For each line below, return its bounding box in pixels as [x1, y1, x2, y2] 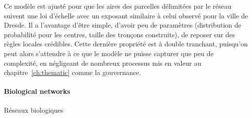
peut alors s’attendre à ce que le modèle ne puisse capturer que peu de [4, 48, 214, 58]
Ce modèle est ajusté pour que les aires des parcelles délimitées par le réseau [4, 1, 232, 11]
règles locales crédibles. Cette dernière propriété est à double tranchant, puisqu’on [4, 39, 248, 49]
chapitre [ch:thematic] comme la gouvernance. [4, 67, 141, 77]
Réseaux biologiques [4, 104, 64, 115]
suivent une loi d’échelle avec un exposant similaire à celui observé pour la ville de [4, 10, 248, 20]
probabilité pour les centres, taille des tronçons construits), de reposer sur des [4, 29, 235, 39]
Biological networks [4, 86, 70, 96]
